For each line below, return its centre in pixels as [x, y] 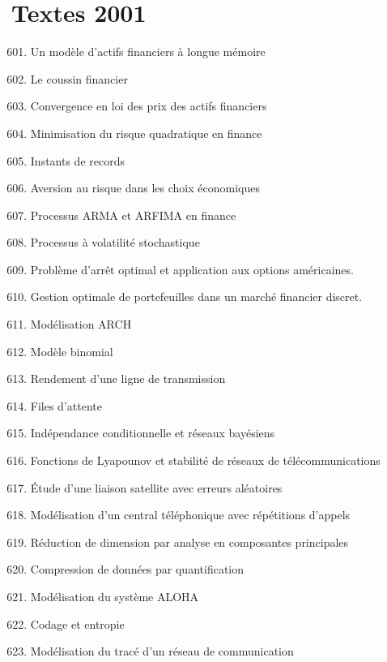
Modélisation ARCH [81, 324]
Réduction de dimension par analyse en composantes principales [189, 542]
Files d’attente [66, 405]
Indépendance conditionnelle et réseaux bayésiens [153, 433]
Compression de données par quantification [137, 569]
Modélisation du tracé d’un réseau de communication [162, 651]
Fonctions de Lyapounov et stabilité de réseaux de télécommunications [205, 460]
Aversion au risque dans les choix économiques [145, 188]
